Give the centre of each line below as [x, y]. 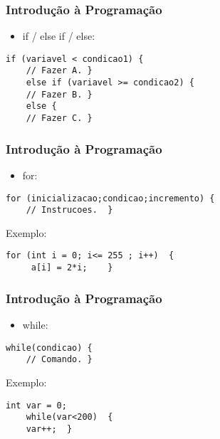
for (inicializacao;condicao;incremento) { [110, 198]
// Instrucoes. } [69, 210]
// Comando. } [59, 360]
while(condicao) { [49, 348]
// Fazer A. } [59, 71]
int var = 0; [36, 405]
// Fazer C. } [59, 118]
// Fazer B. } [59, 94]
